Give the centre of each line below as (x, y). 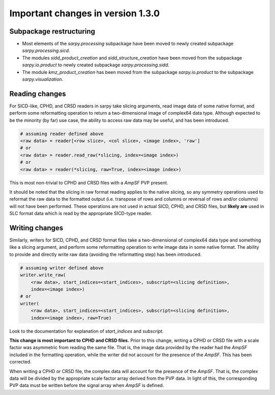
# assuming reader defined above (62, 134)
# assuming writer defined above (62, 268)
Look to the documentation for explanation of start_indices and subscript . (87, 331)
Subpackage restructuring (52, 31)
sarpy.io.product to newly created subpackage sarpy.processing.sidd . (96, 65)
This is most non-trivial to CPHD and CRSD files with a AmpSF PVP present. (89, 182)
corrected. (20, 362)
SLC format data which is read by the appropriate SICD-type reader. (81, 214)
